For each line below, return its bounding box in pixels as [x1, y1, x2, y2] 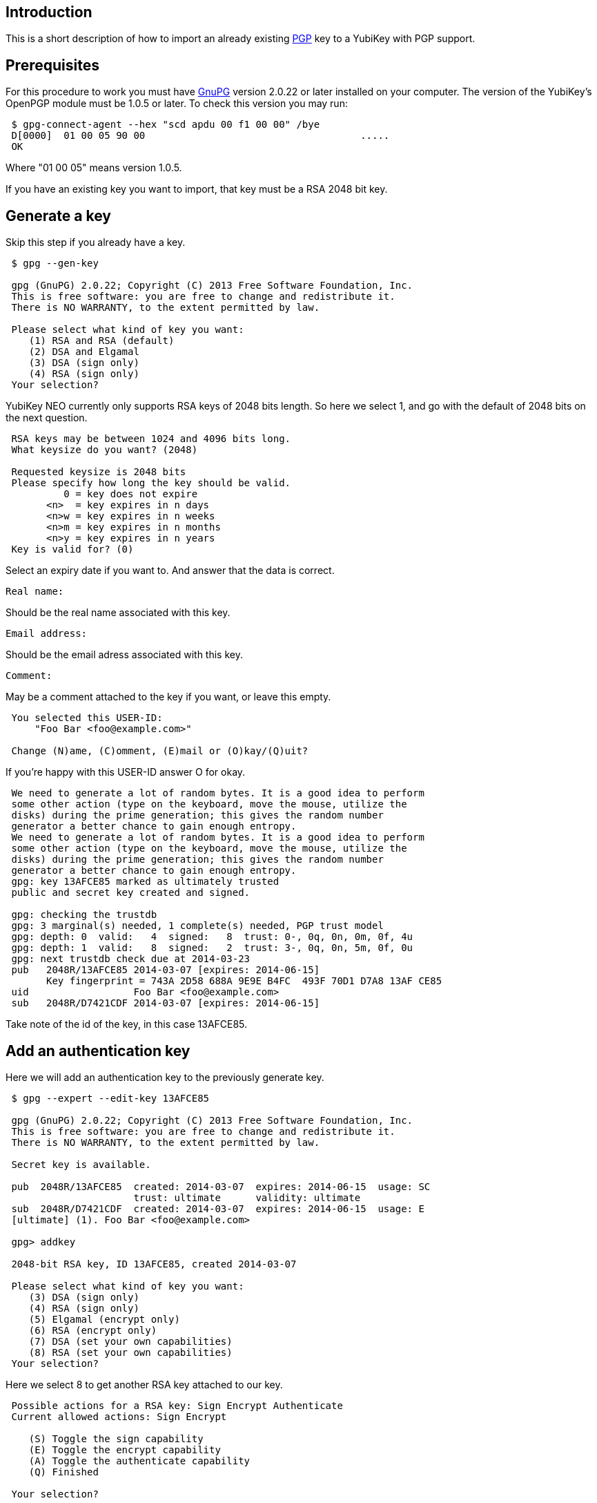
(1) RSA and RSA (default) [28, 335, 175, 347]
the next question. [6, 412, 88, 424]
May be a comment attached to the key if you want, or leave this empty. [6, 691, 331, 703]
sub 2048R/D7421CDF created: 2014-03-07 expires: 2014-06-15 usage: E [11, 1203, 424, 1214]
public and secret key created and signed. [11, 887, 251, 899]
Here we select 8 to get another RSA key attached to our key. [6, 1378, 283, 1390]
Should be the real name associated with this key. [6, 606, 231, 619]
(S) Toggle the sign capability [28, 1433, 204, 1444]
